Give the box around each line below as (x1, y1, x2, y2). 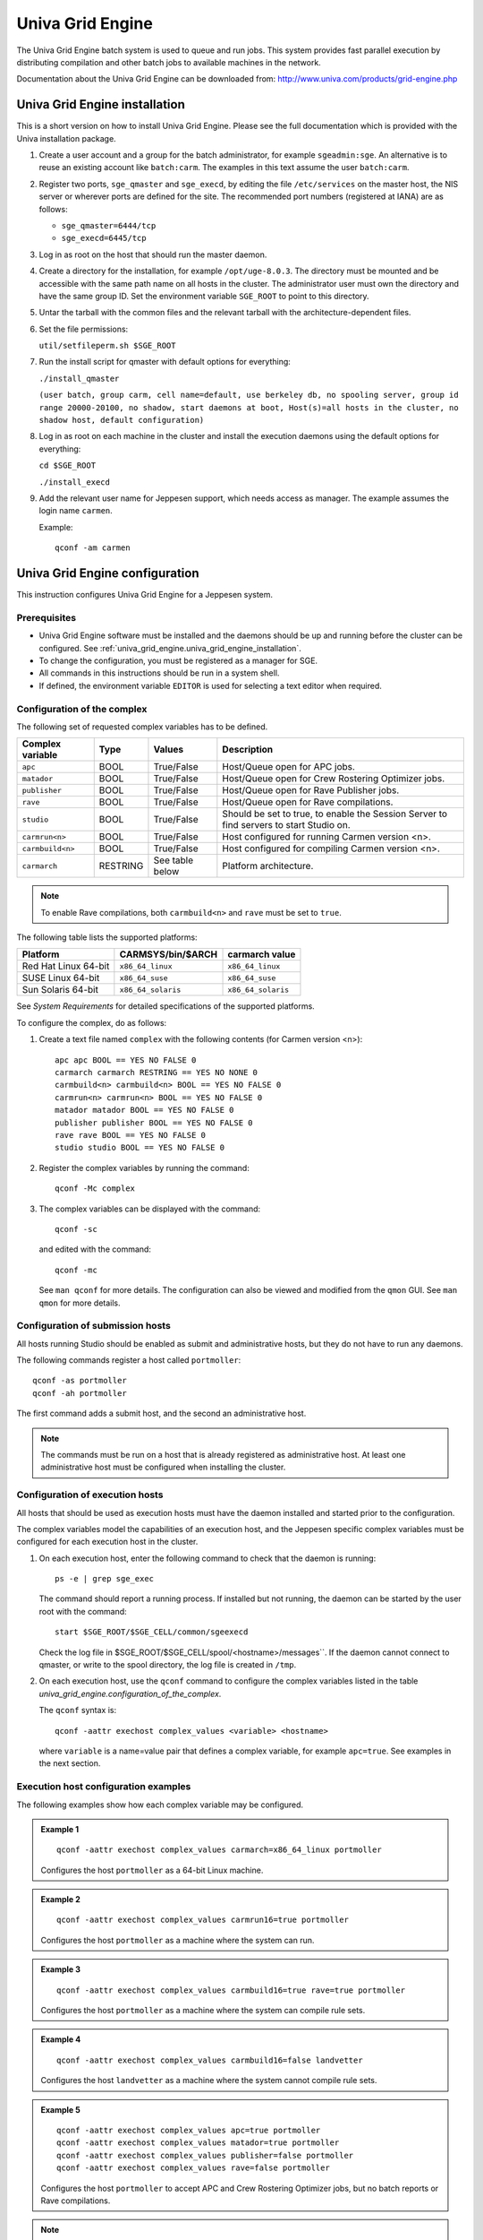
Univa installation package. (16, 133, 116, 143)
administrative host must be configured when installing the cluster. (40, 1461, 286, 1473)
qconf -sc (55, 1224, 97, 1234)
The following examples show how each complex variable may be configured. (16, 1799, 304, 1810)
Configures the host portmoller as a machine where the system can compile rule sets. (40, 2005, 366, 2016)
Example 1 (40, 1823, 80, 1834)
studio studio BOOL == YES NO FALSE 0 (55, 1142, 225, 1153)
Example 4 (40, 2034, 81, 2045)
